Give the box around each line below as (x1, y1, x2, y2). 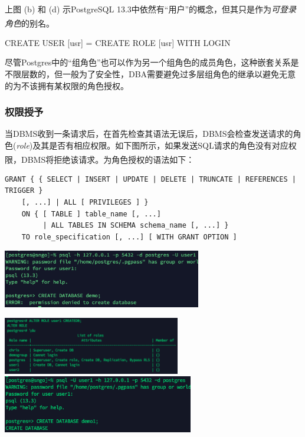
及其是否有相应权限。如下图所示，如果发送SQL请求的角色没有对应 (32, 139, 288, 152)
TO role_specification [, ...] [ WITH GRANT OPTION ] (21, 232, 237, 241)
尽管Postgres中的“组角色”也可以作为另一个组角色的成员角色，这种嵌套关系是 (5, 56, 299, 68)
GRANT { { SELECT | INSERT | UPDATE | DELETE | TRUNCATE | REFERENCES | (5, 175, 296, 183)
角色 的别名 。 (5, 17, 54, 29)
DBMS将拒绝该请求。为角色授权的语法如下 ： (21, 153, 195, 165)
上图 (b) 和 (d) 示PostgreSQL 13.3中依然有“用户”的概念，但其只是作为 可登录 (5, 3, 297, 15)
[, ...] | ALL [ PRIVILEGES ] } (21, 198, 149, 207)
